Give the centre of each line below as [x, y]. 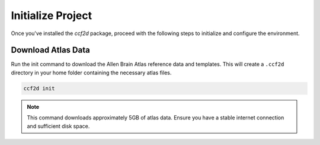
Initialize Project [51, 15]
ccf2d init [39, 88]
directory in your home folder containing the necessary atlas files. [91, 72]
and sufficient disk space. [58, 126]
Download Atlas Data [50, 50]
